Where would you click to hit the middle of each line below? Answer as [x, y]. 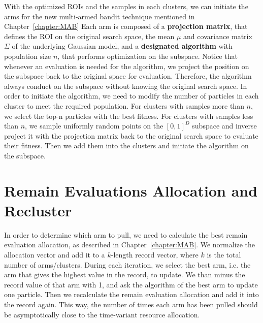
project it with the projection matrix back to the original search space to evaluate [131, 135]
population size [28, 56]
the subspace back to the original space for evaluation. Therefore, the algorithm [128, 76]
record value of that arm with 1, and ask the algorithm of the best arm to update [131, 284]
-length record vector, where [155, 254]
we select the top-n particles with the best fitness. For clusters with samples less [129, 116]
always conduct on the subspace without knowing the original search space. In [126, 86]
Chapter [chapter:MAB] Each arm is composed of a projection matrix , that [126, 26]
